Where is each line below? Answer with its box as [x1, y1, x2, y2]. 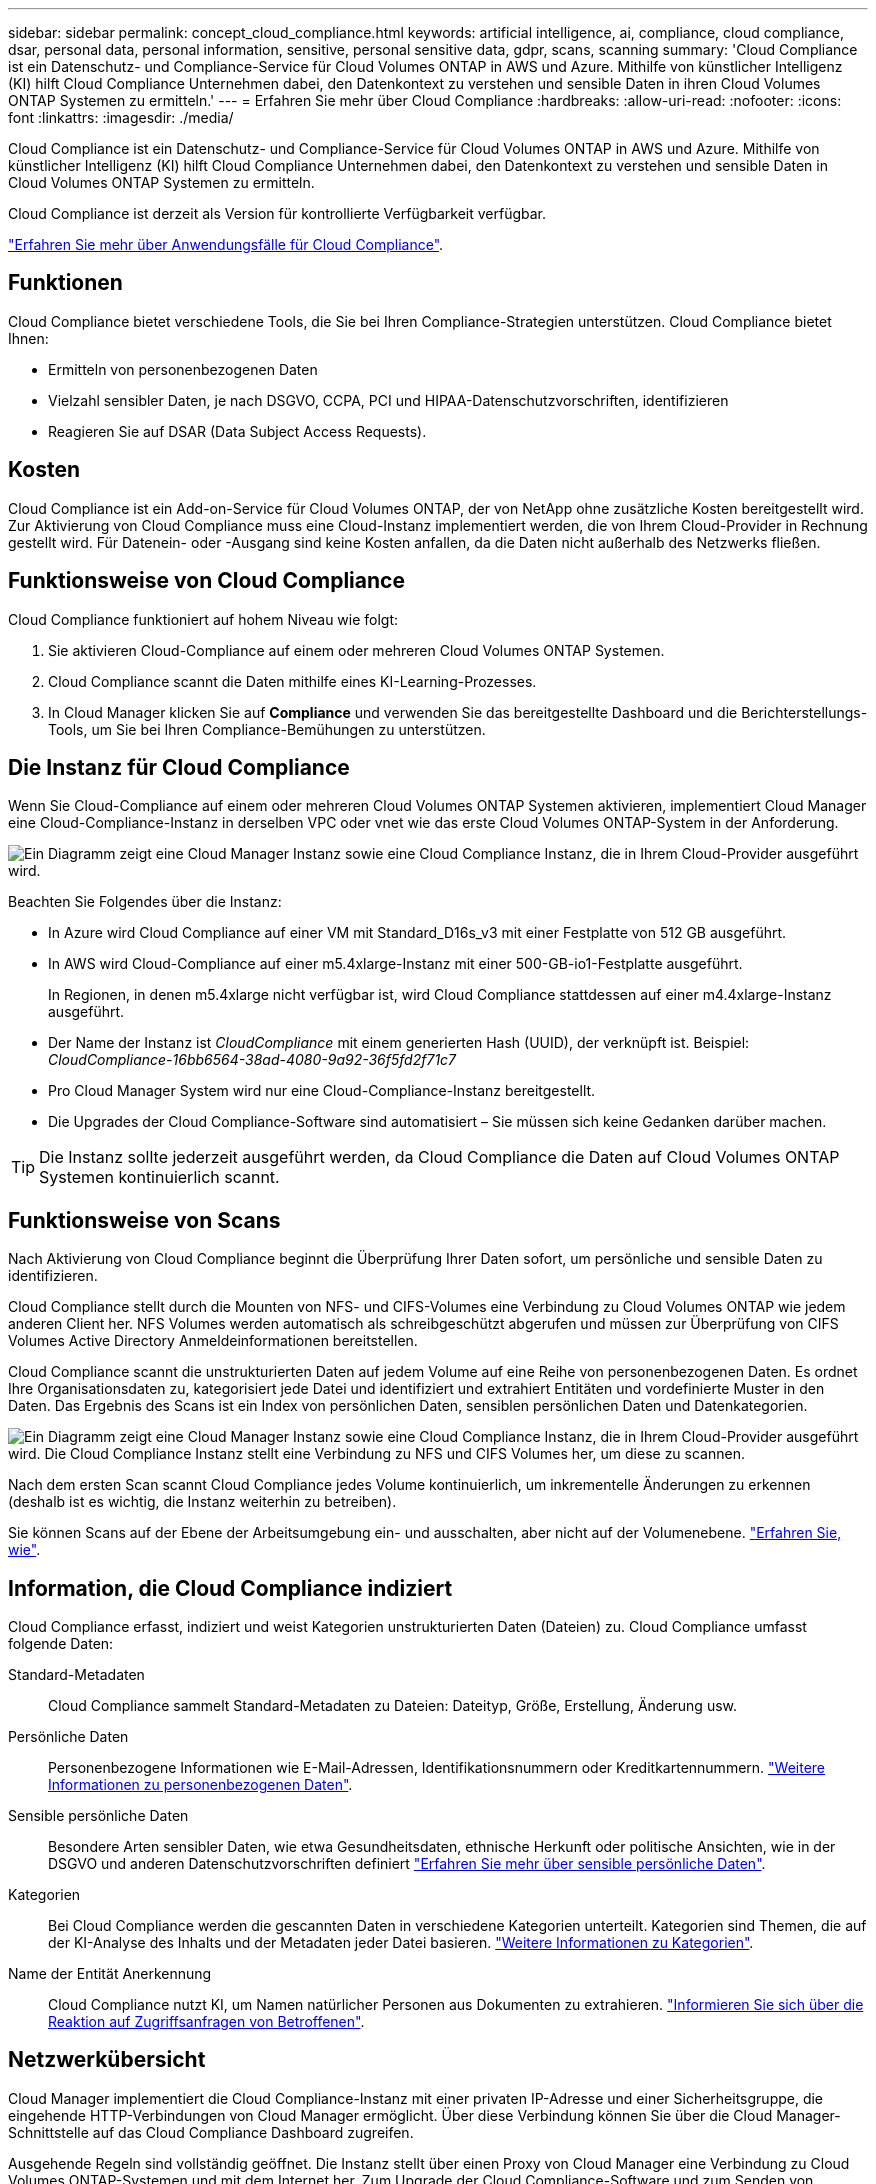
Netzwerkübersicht [8, 2047, 206, 2073]
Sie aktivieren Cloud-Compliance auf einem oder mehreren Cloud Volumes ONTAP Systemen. [48, 641, 665, 659]
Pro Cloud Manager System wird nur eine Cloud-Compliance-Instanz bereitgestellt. [48, 1082, 596, 1100]
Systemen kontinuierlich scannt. [39, 1167, 280, 1188]
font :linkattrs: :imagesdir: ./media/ [8, 109, 234, 126]
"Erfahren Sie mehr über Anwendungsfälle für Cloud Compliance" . [8, 236, 444, 253]
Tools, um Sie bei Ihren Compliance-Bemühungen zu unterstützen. [48, 720, 486, 738]
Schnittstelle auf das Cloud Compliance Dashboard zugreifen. [8, 2123, 414, 2141]
